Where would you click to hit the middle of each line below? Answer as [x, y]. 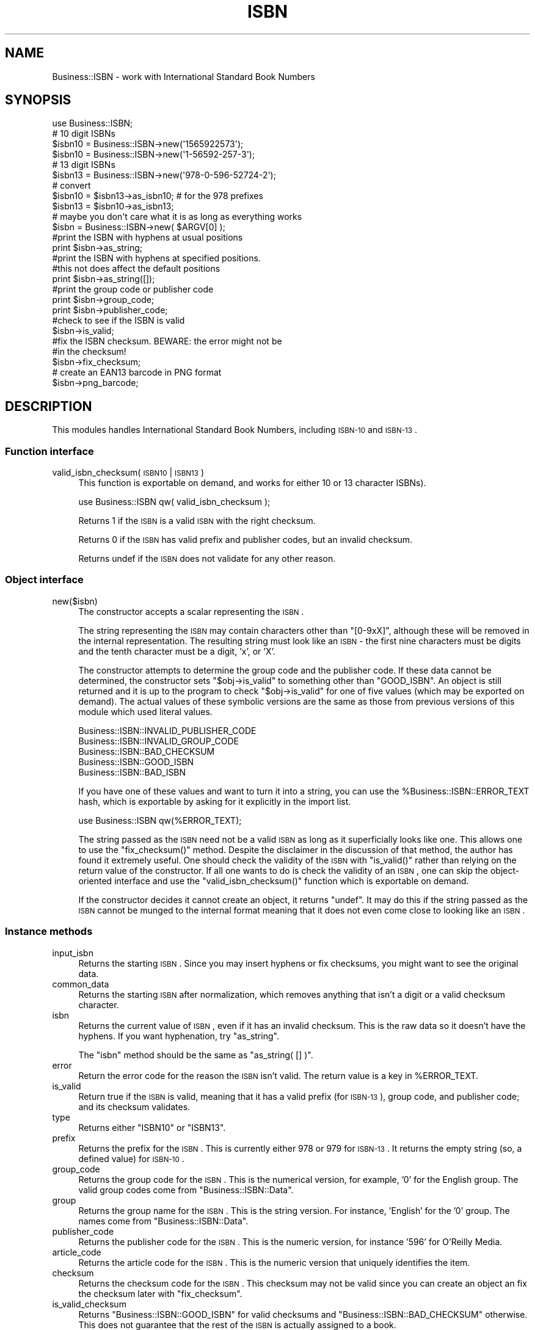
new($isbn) [75, 601]
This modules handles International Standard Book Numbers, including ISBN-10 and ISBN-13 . [235, 430]
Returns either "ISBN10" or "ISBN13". [152, 1127]
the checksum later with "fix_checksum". [160, 1293]
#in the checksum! [89, 352]
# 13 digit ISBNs [84, 165]
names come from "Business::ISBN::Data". [163, 1221]
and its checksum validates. [134, 1107]
